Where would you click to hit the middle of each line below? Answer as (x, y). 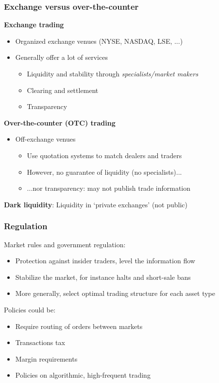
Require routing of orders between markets (79, 326)
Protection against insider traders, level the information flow (105, 261)
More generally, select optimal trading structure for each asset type (115, 293)
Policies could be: (30, 309)
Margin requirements (46, 358)
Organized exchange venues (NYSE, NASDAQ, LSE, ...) (99, 41)
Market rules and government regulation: (65, 244)
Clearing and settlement (63, 90)
